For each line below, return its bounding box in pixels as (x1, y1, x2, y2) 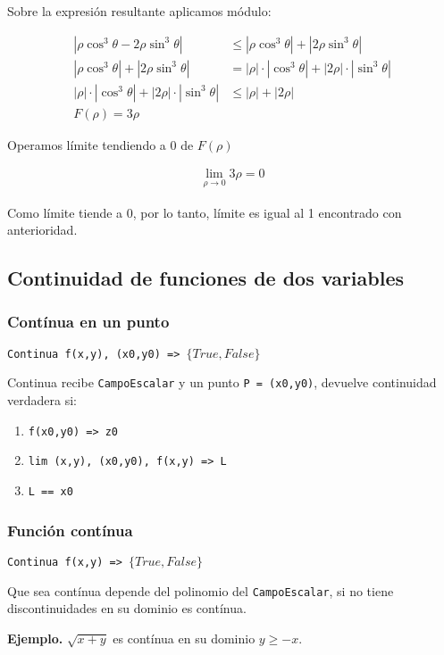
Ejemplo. (7, 628, 63, 647)
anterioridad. (7, 220, 78, 239)
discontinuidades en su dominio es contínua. (7, 599, 247, 618)
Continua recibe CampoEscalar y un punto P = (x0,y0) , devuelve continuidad (7, 373, 437, 392)
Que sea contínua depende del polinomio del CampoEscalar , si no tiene (7, 581, 394, 600)
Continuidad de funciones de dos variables (7, 264, 405, 292)
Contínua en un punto (7, 311, 170, 333)
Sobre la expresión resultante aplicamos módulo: (7, 2, 272, 20)
